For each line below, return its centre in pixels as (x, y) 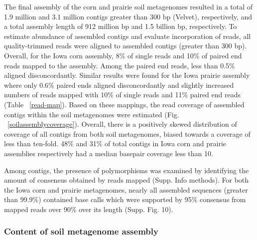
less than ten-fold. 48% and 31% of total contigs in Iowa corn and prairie (115, 143)
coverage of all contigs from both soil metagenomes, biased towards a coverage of (127, 133)
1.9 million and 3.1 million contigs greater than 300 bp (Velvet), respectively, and (128, 16)
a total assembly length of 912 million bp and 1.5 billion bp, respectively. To (121, 26)
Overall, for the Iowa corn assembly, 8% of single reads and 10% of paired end (123, 55)
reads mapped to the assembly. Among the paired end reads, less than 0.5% (120, 65)
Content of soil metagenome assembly (81, 231)
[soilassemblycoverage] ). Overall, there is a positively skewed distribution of (122, 124)
